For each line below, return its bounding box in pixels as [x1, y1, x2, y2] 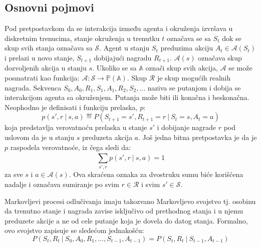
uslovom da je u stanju [5, 132, 74, 142]
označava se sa [166, 32, 211, 43]
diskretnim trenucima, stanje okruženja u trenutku [5, 32, 160, 43]
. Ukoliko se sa [92, 62, 137, 73]
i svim [141, 178, 160, 189]
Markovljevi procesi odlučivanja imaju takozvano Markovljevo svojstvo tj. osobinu [5, 195, 256, 206]
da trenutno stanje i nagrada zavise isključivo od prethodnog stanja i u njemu [5, 205, 243, 216]
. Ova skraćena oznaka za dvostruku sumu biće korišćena [69, 169, 243, 179]
